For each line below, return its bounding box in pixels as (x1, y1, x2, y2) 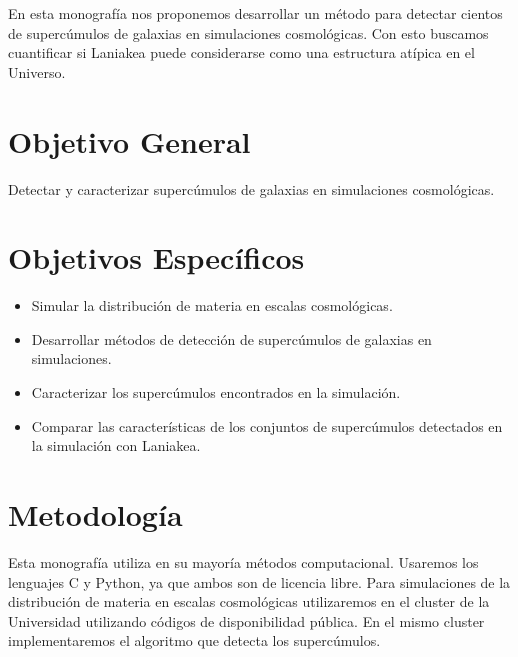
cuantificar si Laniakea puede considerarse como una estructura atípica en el (8, 42, 475, 63)
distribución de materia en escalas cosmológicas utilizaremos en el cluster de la (8, 591, 490, 612)
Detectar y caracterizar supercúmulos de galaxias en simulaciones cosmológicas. (8, 178, 495, 199)
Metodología (8, 493, 183, 534)
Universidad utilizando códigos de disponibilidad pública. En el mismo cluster (8, 610, 485, 631)
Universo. (8, 61, 66, 82)
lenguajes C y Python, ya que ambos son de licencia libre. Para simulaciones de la (8, 571, 511, 592)
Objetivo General (8, 120, 251, 161)
